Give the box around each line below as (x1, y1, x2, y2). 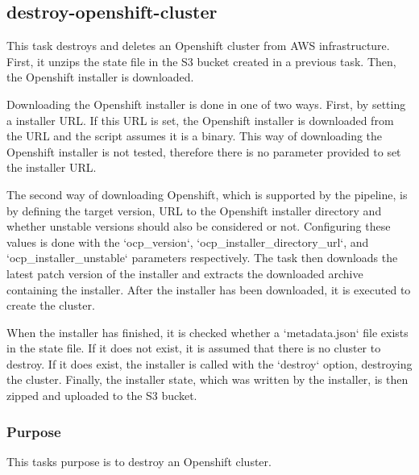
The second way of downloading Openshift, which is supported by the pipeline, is (6, 185, 408, 202)
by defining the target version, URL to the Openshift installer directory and (6, 202, 382, 219)
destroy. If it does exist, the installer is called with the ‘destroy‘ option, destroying (6, 355, 413, 372)
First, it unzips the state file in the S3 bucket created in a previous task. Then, (6, 52, 396, 69)
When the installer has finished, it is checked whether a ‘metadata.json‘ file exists (6, 323, 409, 340)
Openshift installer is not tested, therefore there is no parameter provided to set (6, 143, 401, 160)
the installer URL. (6, 159, 97, 176)
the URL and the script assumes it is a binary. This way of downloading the (6, 127, 383, 144)
